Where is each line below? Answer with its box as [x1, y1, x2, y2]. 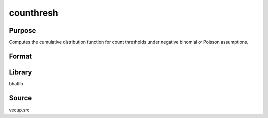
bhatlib [9, 80, 23, 86]
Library [9, 68, 32, 76]
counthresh [9, 7, 58, 18]
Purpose [9, 26, 36, 35]
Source [9, 94, 32, 102]
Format [9, 52, 32, 60]
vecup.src [9, 107, 30, 113]
